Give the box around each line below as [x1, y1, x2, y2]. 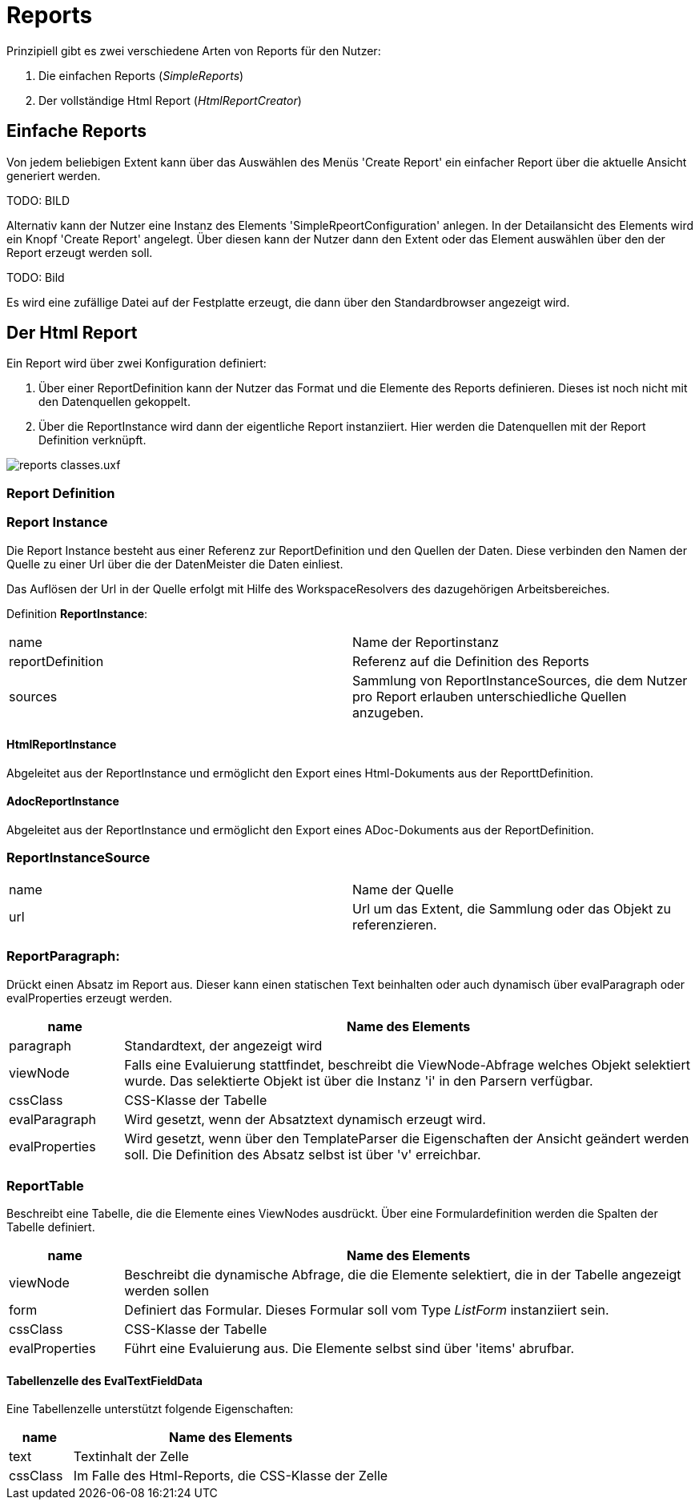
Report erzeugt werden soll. [6, 245, 153, 259]
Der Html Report [6, 323, 138, 343]
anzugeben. [352, 704, 424, 721]
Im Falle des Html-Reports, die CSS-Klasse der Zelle [73, 1468, 388, 1484]
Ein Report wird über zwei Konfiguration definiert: [6, 356, 267, 371]
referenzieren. [352, 916, 437, 933]
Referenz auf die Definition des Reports [352, 653, 589, 669]
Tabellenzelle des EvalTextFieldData [6, 1373, 203, 1388]
